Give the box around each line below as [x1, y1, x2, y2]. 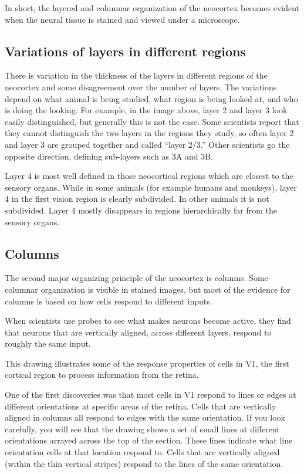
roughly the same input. [5, 337, 91, 350]
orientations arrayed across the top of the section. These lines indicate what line [5, 434, 293, 446]
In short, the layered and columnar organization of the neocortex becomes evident [5, 2, 300, 13]
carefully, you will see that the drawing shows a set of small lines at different [5, 422, 280, 435]
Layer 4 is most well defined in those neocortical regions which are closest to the [5, 170, 293, 182]
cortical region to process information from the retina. [5, 368, 199, 381]
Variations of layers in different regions [5, 42, 246, 60]
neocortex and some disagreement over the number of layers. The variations [5, 80, 277, 93]
